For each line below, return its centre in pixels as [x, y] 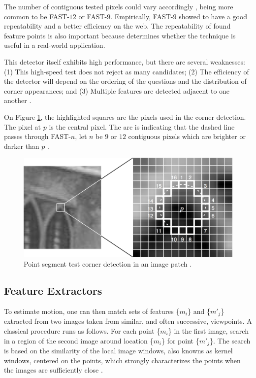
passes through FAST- [37, 136]
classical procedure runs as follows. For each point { [82, 330]
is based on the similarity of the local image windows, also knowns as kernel [118, 351]
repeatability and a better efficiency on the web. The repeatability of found [117, 26]
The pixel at [23, 126]
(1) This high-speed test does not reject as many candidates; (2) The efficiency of [127, 71]
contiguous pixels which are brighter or [187, 136]
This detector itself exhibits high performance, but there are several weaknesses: [125, 61]
